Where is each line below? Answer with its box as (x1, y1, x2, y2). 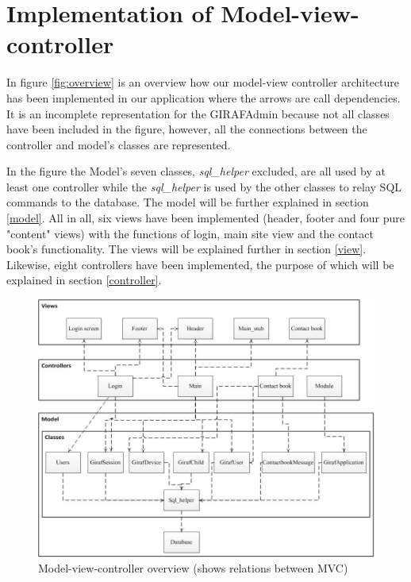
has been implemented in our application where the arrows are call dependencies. (6, 89, 401, 106)
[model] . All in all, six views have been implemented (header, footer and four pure (6, 210, 405, 226)
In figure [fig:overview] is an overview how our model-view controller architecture (6, 74, 400, 91)
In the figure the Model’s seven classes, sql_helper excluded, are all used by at (6, 163, 386, 179)
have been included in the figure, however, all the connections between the (6, 121, 367, 137)
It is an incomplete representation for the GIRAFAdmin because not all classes (6, 105, 390, 121)
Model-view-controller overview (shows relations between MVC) (38, 560, 348, 576)
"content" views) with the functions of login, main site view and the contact (6, 225, 374, 241)
